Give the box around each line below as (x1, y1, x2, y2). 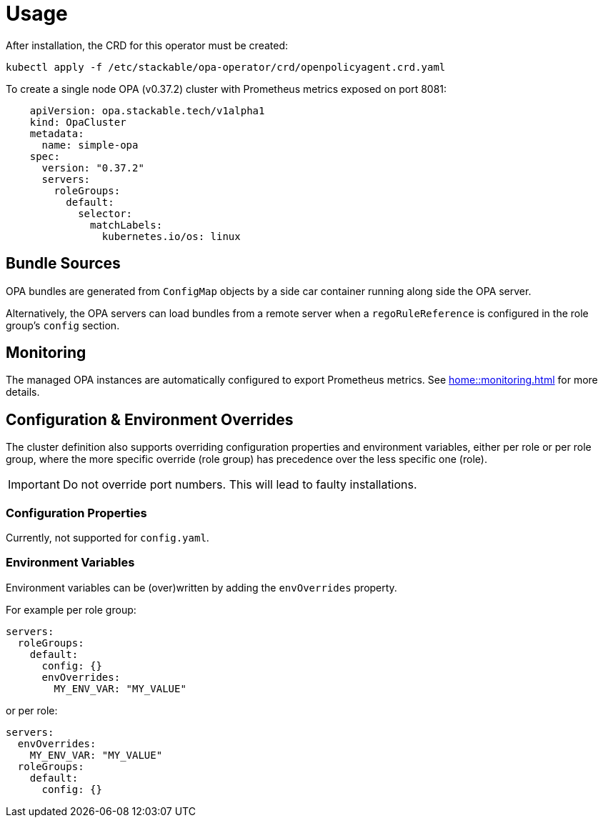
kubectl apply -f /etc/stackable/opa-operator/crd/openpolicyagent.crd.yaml (6, 61, 446, 73)
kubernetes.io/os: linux (101, 230, 241, 242)
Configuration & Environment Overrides (6, 410, 294, 429)
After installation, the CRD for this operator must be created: (6, 39, 289, 51)
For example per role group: (6, 603, 136, 616)
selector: (78, 207, 133, 219)
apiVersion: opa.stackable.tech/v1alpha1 (29, 104, 265, 116)
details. (6, 386, 40, 399)
